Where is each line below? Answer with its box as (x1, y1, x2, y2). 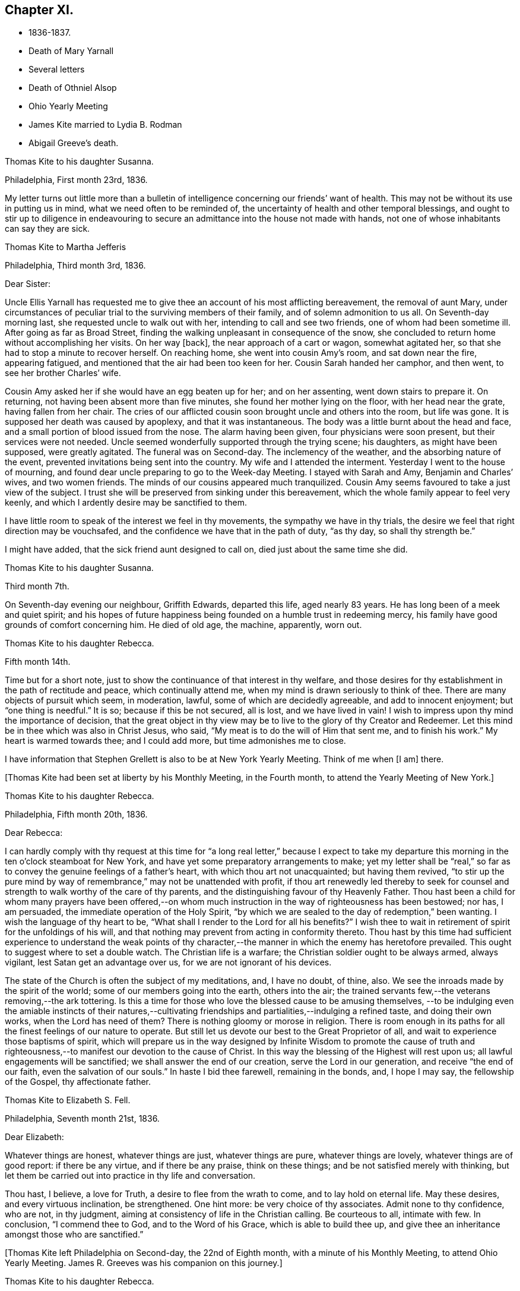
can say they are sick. (5, 223, 90, 234)
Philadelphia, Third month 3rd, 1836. (5, 260, 146, 271)
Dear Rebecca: (5, 828, 63, 838)
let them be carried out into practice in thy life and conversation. (5, 1170, 256, 1181)
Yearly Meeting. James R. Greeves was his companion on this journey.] (5, 1258, 283, 1268)
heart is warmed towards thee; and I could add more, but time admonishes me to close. (5, 736, 346, 746)
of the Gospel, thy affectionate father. (5, 1077, 151, 1087)
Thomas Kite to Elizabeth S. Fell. (5, 1095, 131, 1106)
